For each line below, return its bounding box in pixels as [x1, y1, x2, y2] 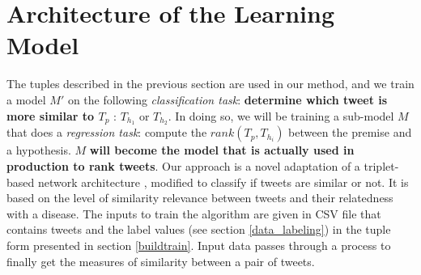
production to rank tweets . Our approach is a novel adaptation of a [6, 157, 360, 174]
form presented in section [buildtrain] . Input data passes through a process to [6, 236, 391, 253]
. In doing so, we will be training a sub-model [168, 107, 394, 124]
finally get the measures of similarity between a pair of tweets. [6, 252, 315, 269]
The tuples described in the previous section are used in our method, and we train [6, 75, 415, 92]
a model [6, 91, 46, 108]
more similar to [6, 107, 95, 124]
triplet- [364, 157, 399, 174]
